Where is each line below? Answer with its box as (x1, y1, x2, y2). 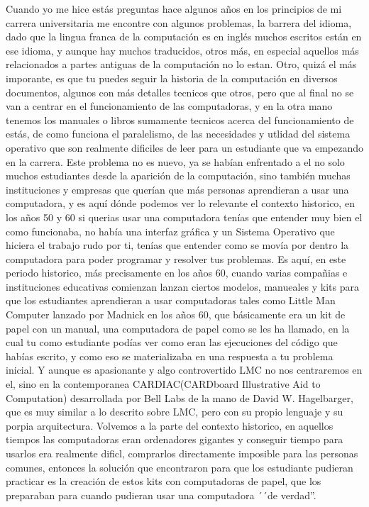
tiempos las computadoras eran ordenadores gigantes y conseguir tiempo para (6, 432, 343, 447)
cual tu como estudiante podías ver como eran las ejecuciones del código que (6, 335, 338, 350)
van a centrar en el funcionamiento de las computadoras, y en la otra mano (6, 99, 333, 113)
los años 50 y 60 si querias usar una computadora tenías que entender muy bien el (6, 209, 363, 224)
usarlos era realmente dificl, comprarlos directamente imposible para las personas (6, 446, 358, 460)
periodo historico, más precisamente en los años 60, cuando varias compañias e (6, 265, 348, 280)
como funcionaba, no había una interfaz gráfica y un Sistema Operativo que (6, 223, 335, 238)
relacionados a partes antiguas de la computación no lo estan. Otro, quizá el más (6, 57, 357, 72)
